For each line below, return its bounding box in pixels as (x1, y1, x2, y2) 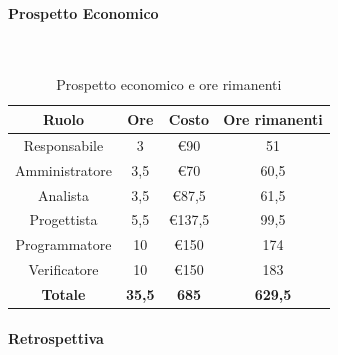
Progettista (29, 209, 98, 230)
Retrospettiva (8, 327, 104, 348)
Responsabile (23, 134, 104, 155)
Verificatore (28, 259, 99, 280)
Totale (41, 283, 86, 304)
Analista (37, 184, 90, 205)
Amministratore (15, 159, 112, 180)
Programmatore (15, 234, 112, 255)
